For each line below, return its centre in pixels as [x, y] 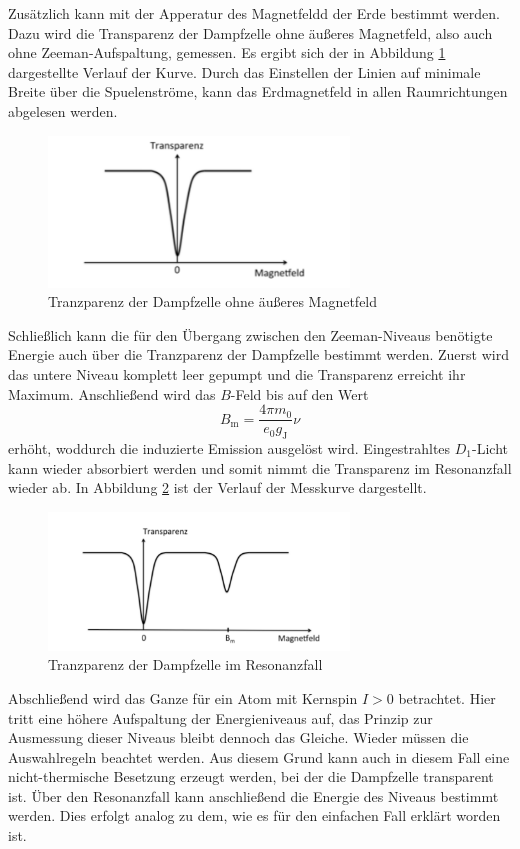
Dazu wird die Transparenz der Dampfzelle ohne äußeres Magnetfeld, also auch [250, 32]
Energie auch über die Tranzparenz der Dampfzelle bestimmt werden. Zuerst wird [258, 354]
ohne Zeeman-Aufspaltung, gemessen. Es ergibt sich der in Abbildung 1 [227, 52]
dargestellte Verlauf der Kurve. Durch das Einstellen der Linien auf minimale [244, 71]
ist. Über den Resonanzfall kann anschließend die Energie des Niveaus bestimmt [253, 795]
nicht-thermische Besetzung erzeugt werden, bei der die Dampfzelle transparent [251, 776]
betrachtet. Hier [447, 697]
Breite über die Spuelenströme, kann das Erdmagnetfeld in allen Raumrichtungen [258, 91]
